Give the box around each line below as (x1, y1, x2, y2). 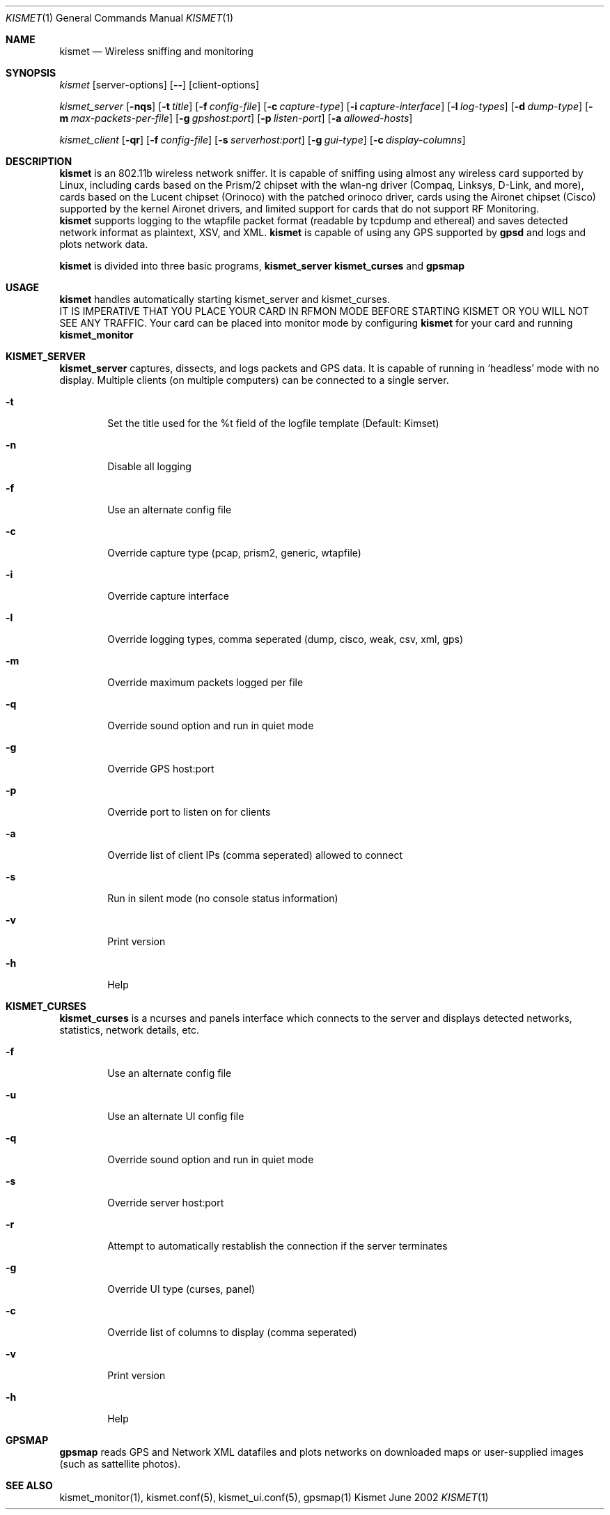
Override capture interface (107, 590, 229, 602)
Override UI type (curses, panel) (107, 1283, 256, 1295)
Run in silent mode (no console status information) (107, 892, 338, 904)
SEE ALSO (6, 1479, 53, 1491)
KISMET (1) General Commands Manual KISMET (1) (6, 12, 234, 24)
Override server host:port (107, 1197, 224, 1209)
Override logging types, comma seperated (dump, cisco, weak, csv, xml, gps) (107, 633, 464, 645)
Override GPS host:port (107, 763, 214, 775)
